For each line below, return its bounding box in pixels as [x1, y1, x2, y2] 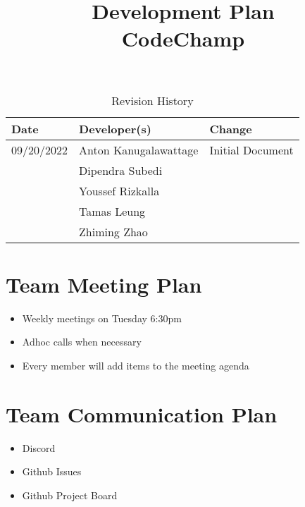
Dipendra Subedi [79, 161, 163, 178]
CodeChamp [121, 24, 245, 53]
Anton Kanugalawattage [79, 141, 199, 158]
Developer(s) [79, 120, 151, 137]
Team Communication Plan [6, 399, 278, 428]
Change [209, 120, 252, 137]
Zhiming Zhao [79, 223, 148, 240]
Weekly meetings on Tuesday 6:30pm [22, 310, 182, 325]
